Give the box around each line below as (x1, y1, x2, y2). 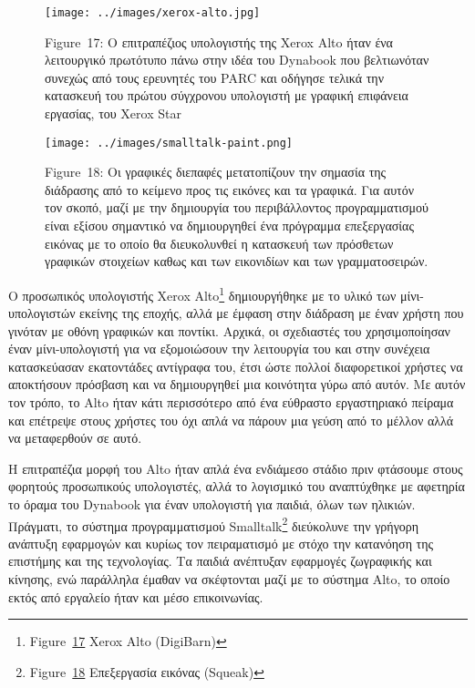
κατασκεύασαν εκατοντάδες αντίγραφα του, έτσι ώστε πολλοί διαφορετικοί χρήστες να (8, 356, 463, 375)
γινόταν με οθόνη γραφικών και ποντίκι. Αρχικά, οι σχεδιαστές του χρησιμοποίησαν (8, 321, 450, 340)
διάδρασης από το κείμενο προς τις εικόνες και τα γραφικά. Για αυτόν (45, 180, 415, 199)
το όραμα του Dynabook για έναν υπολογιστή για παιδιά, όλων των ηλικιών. (8, 495, 416, 514)
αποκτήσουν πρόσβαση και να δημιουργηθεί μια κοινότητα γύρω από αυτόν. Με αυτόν (8, 375, 466, 394)
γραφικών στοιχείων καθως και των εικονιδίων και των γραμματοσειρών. (45, 252, 429, 271)
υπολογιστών (8, 303, 76, 323)
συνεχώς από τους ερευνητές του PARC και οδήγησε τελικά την (45, 67, 384, 87)
